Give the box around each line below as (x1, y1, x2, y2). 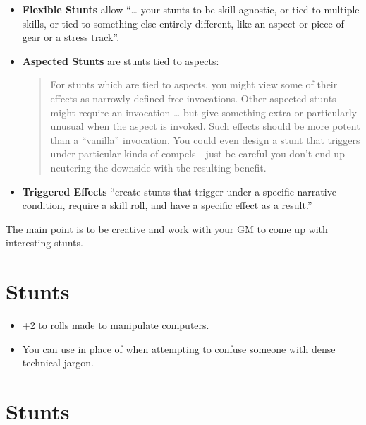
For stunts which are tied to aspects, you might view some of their (50, 77, 338, 92)
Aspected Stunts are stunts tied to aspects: (22, 53, 219, 68)
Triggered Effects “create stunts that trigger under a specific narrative (22, 184, 336, 198)
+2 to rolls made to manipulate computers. (22, 318, 209, 333)
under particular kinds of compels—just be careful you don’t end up (50, 146, 345, 161)
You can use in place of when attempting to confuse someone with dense (22, 341, 336, 356)
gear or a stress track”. (22, 30, 120, 44)
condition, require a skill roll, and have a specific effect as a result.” (22, 198, 312, 212)
